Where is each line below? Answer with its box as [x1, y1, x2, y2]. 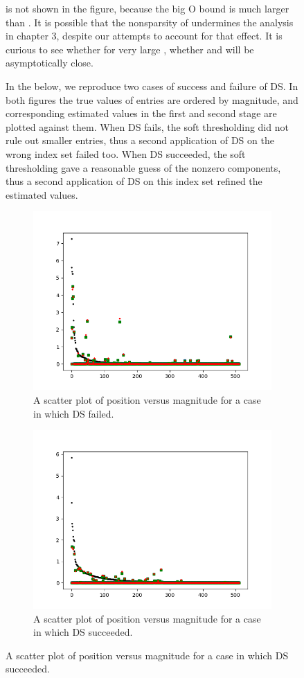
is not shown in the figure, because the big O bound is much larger [6, 1, 289, 15]
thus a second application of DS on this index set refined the [6, 174, 262, 188]
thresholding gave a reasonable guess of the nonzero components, [6, 160, 281, 175]
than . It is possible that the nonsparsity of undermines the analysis [6, 15, 294, 29]
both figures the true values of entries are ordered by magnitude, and [6, 92, 298, 107]
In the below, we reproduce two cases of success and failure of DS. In [6, 78, 298, 93]
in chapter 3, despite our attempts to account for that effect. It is [6, 28, 283, 43]
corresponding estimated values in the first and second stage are [6, 106, 277, 121]
